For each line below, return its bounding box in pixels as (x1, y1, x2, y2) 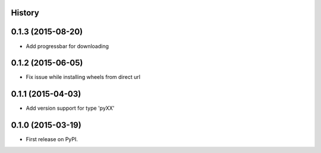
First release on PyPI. (26, 136, 78, 143)
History (11, 8, 40, 18)
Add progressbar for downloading (26, 42, 109, 50)
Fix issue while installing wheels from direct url (26, 74, 141, 81)
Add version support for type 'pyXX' (26, 104, 115, 112)
